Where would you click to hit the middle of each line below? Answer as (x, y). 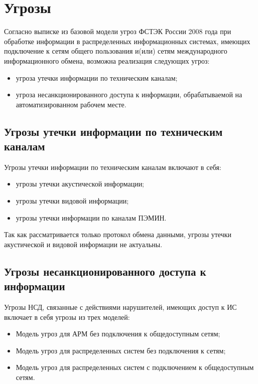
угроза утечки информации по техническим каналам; (97, 77)
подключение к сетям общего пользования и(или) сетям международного (116, 51)
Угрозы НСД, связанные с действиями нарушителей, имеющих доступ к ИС (120, 307)
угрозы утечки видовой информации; (72, 201)
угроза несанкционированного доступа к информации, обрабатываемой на (129, 94)
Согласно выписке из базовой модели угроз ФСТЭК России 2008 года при (118, 31)
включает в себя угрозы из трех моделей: (67, 317)
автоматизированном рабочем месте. (71, 104)
